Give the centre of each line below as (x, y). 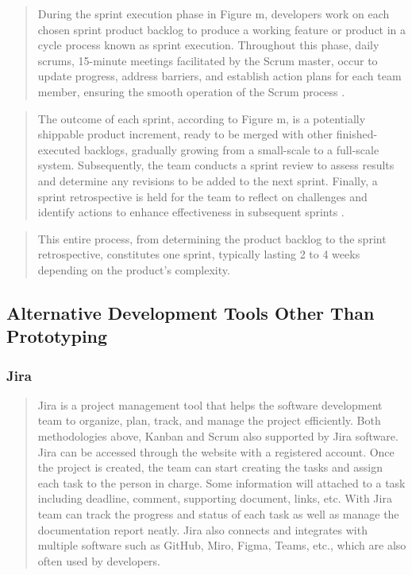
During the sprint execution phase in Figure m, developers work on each (214, 14)
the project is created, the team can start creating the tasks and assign (210, 467)
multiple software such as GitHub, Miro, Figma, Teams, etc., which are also (222, 545)
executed (59, 149)
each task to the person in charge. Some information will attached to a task (221, 482)
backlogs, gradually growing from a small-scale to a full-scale (231, 149)
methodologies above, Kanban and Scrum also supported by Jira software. (218, 436)
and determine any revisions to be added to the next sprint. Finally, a (208, 180)
